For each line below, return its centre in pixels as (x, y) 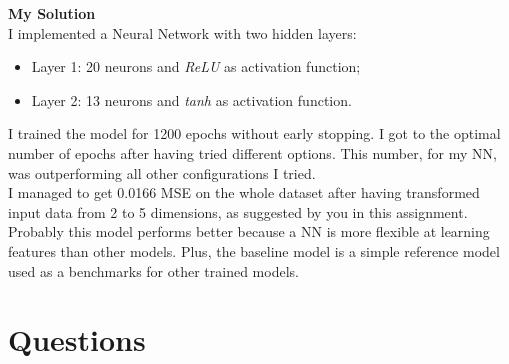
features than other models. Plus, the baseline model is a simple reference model (254, 250)
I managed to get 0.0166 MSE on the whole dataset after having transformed (244, 192)
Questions (77, 339)
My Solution (52, 13)
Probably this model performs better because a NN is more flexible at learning (249, 231)
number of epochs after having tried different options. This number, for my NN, (252, 152)
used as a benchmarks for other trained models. (153, 270)
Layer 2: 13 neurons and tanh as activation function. (191, 99)
